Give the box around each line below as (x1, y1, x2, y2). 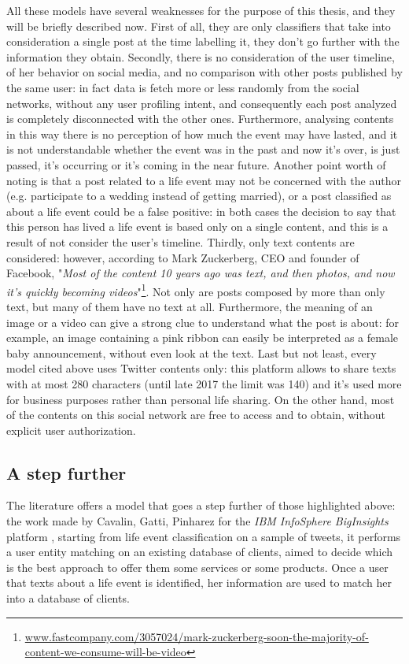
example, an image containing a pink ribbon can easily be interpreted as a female (6, 329, 399, 346)
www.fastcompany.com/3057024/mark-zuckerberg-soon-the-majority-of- (24, 628, 369, 644)
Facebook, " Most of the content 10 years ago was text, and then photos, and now (6, 265, 395, 281)
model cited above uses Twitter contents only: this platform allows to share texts (6, 360, 396, 377)
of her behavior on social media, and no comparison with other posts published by (6, 64, 403, 80)
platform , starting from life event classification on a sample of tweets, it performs (6, 528, 401, 544)
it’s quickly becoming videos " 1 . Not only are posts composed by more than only (6, 280, 385, 299)
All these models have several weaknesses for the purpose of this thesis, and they (6, 2, 396, 18)
